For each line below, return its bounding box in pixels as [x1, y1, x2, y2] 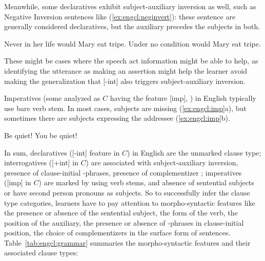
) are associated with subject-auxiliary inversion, [86, 157, 238, 168]
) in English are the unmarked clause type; [127, 147, 261, 158]
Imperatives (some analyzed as [4, 93, 100, 103]
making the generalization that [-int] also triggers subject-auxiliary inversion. [4, 75, 246, 86]
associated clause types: [4, 247, 78, 258]
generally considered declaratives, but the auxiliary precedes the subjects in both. [4, 21, 260, 32]
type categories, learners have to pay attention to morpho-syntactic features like [4, 197, 255, 208]
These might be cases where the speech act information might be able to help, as [4, 55, 258, 66]
